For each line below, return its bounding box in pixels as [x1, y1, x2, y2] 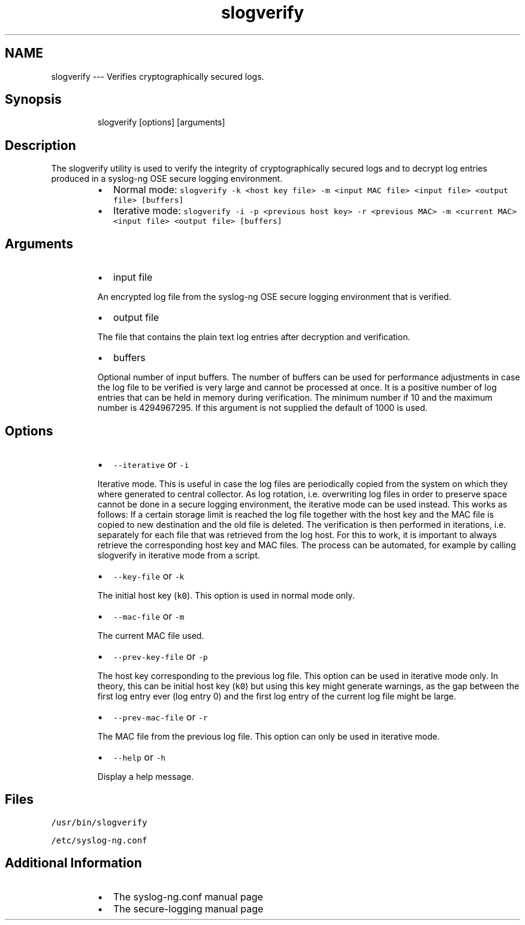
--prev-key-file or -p [113, 650, 208, 662]
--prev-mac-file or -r [113, 710, 208, 723]
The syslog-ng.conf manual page [113, 890, 263, 903]
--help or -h [113, 750, 166, 763]
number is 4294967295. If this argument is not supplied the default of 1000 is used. [97, 403, 428, 413]
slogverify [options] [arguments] [97, 117, 225, 128]
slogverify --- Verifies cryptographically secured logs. [51, 71, 264, 82]
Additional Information [5, 855, 142, 871]
